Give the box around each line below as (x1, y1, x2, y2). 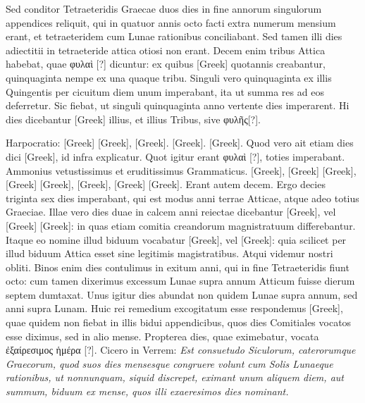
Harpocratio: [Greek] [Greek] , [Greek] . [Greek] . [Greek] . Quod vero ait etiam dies (6, 135, 354, 150)
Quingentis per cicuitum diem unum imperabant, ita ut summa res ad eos (6, 84, 324, 99)
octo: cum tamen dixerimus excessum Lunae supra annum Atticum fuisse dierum (6, 273, 355, 288)
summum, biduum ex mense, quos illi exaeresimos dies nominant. (6, 384, 289, 399)
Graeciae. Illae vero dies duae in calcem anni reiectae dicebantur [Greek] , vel (6, 204, 336, 219)
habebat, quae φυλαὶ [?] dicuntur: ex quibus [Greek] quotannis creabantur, (6, 56, 326, 71)
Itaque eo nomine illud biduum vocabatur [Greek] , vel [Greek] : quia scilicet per (6, 232, 347, 247)
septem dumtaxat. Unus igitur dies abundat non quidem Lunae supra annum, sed (6, 287, 358, 302)
